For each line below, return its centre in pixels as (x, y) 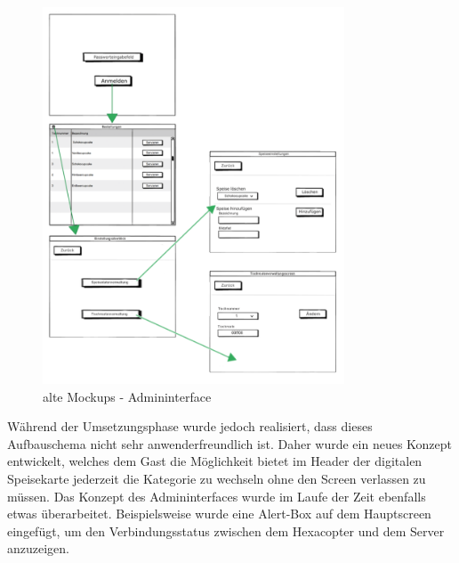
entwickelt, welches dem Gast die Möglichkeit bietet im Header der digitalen (215, 461)
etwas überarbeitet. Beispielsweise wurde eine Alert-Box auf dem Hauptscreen (219, 514)
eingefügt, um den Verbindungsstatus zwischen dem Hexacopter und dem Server (226, 530)
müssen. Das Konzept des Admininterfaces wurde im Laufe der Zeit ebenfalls (217, 496)
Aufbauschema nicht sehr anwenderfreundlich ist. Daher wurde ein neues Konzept (230, 443)
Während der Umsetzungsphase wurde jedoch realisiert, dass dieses (190, 426)
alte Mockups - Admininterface (127, 396)
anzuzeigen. (38, 548)
